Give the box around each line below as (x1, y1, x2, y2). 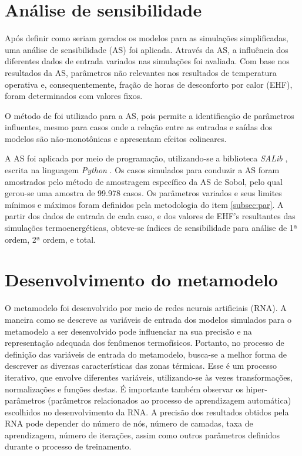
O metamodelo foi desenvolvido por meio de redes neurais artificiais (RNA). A (5, 302, 287, 314)
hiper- (246, 382, 267, 395)
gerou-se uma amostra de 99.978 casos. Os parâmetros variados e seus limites (5, 187, 282, 199)
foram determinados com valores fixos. (5, 90, 143, 102)
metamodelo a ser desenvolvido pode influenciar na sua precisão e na (5, 325, 252, 337)
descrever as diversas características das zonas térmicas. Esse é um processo (5, 359, 277, 372)
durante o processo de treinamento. (5, 440, 132, 452)
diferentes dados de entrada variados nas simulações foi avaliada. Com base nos (5, 55, 290, 67)
